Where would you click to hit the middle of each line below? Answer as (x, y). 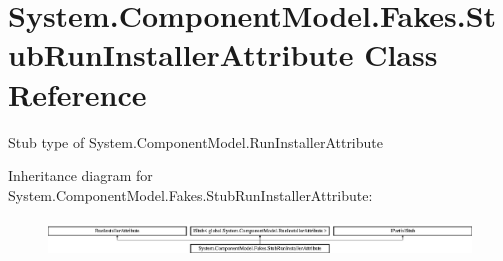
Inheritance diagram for (80, 175)
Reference (77, 93)
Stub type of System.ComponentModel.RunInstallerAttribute (195, 141)
